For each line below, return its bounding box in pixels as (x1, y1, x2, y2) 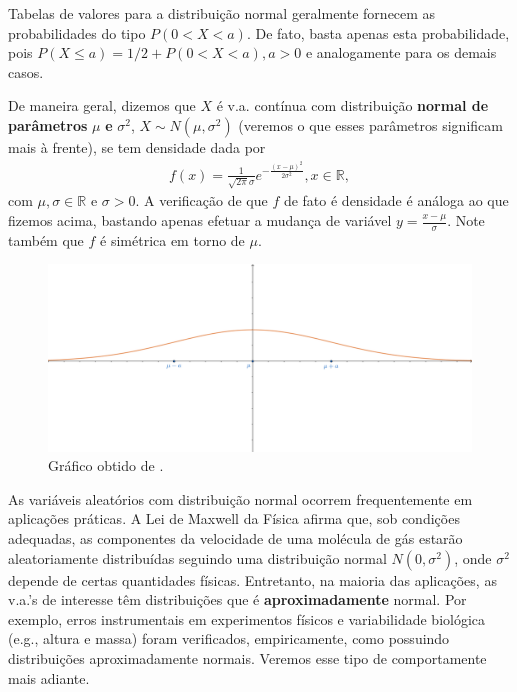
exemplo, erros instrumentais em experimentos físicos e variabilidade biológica (8, 608, 486, 629)
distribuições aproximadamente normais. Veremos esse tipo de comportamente (8, 647, 487, 668)
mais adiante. (8, 667, 90, 688)
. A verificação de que (135, 190, 268, 211)
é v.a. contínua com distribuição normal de (216, 95, 489, 116)
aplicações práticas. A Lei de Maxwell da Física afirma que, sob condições (8, 508, 460, 529)
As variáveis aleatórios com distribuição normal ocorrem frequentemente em (8, 488, 473, 509)
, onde (454, 547, 492, 568)
